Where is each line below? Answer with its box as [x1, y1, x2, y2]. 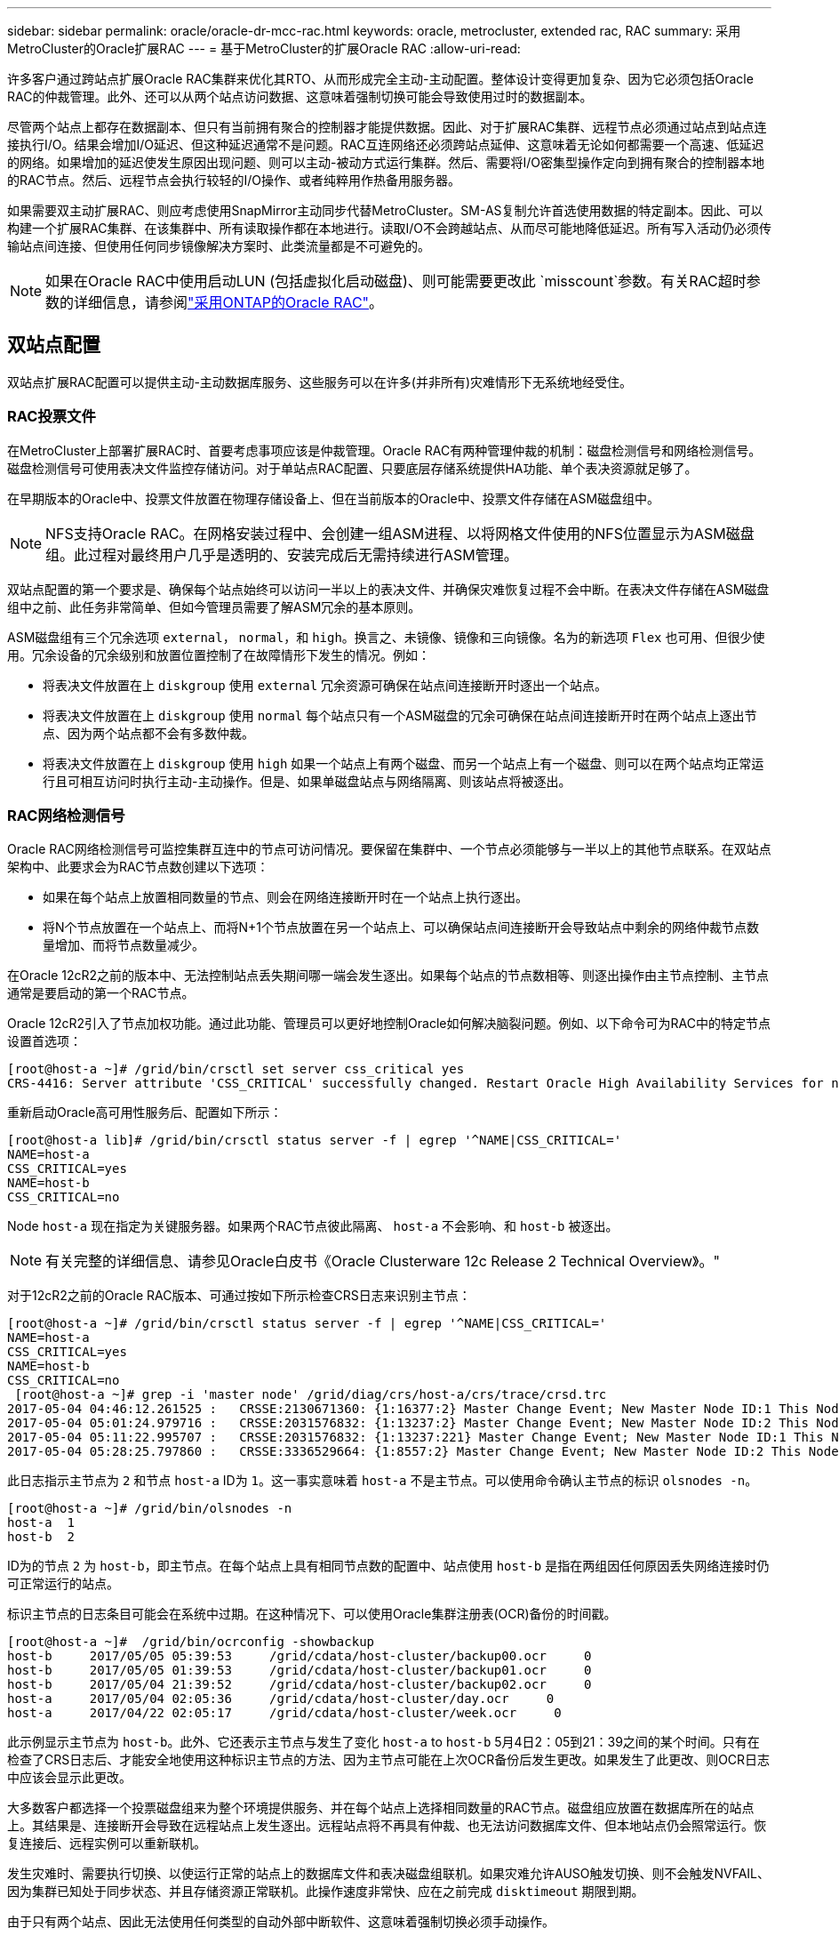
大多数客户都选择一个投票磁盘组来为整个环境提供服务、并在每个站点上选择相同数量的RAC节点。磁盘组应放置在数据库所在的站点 [7, 1800, 755, 1816]
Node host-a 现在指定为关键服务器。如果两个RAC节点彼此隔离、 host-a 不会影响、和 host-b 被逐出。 [7, 1218, 619, 1234]
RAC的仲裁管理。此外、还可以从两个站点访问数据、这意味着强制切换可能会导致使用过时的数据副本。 [7, 89, 593, 104]
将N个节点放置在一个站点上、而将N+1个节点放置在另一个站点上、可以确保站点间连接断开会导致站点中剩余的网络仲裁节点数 [43, 920, 760, 936]
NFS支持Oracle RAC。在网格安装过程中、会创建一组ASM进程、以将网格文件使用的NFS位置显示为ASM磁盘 [45, 524, 755, 542]
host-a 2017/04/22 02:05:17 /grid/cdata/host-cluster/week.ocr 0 [7, 1706, 562, 1721]
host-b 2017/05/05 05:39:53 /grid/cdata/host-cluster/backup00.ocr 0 [7, 1649, 592, 1664]
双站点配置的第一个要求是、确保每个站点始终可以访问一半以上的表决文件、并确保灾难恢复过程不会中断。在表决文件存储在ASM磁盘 [7, 581, 770, 597]
